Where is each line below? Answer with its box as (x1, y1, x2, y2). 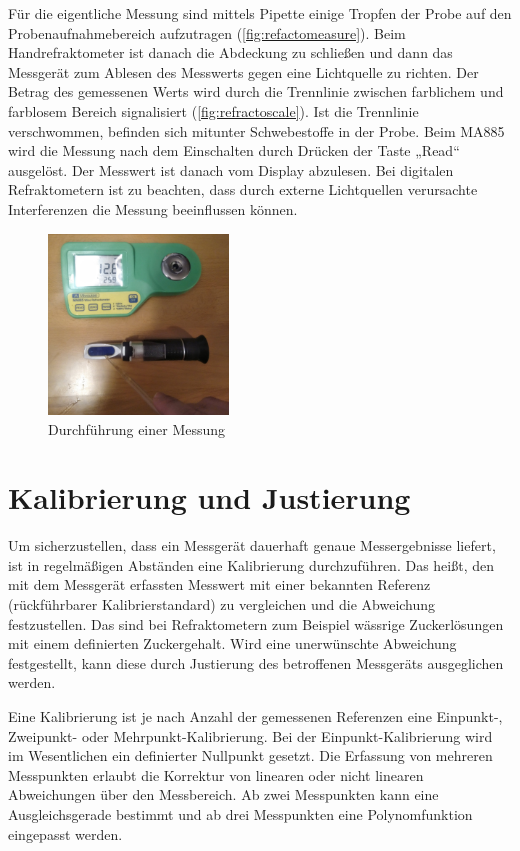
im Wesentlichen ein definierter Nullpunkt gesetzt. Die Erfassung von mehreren (8, 745, 493, 766)
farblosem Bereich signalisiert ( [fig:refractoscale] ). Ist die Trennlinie (8, 100, 419, 121)
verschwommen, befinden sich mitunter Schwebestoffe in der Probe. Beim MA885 (8, 120, 505, 141)
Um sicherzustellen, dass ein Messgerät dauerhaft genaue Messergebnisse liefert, (8, 535, 496, 556)
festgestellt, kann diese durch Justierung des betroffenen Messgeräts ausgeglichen (8, 652, 504, 673)
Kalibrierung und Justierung (8, 477, 411, 518)
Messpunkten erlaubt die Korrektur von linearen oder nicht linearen (8, 764, 424, 785)
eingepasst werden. (8, 823, 123, 844)
